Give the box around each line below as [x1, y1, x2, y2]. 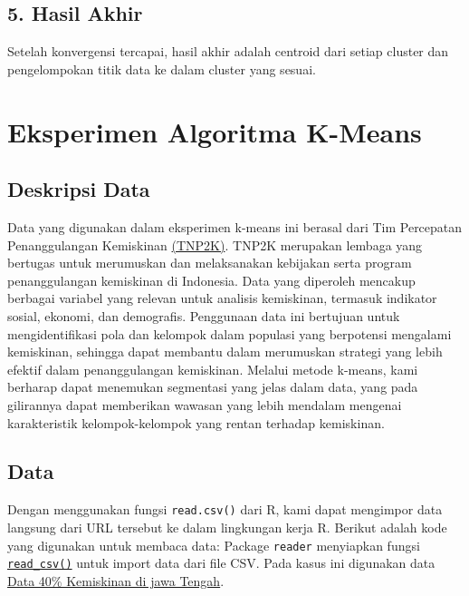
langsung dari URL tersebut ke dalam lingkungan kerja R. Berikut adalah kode [7, 517, 447, 536]
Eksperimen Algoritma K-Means [7, 112, 422, 150]
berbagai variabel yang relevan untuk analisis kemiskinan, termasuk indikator [7, 288, 437, 308]
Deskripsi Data [7, 175, 150, 203]
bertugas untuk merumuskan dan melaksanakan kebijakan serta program [7, 253, 412, 272]
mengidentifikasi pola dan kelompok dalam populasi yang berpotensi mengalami [7, 324, 452, 343]
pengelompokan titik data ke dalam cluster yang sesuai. [7, 59, 316, 78]
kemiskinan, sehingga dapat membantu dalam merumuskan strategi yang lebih [7, 342, 443, 361]
